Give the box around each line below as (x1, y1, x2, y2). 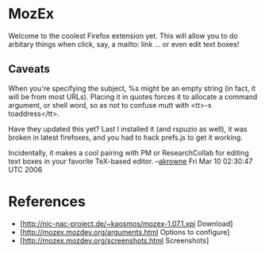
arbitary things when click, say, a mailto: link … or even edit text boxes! (8, 39, 240, 48)
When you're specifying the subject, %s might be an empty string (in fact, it (8, 83, 256, 93)
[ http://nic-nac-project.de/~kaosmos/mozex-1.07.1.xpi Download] (19, 219, 233, 228)
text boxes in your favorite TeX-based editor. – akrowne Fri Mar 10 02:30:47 (8, 156, 253, 166)
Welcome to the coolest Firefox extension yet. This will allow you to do (8, 31, 238, 40)
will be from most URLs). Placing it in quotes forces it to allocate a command (8, 92, 258, 102)
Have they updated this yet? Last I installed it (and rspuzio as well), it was (8, 124, 248, 133)
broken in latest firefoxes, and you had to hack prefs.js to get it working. (8, 132, 244, 142)
